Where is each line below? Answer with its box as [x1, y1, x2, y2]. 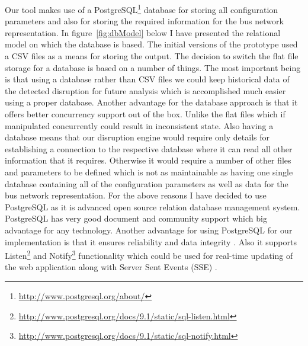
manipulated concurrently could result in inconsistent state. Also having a [5, 119, 274, 132]
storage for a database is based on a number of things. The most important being [5, 61, 301, 73]
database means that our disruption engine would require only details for [5, 131, 269, 143]
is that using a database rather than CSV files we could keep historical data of [5, 73, 290, 85]
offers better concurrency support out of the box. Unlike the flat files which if [5, 108, 285, 120]
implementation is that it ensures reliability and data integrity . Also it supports [5, 235, 297, 248]
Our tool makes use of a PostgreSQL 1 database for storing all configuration [5, 2, 278, 15]
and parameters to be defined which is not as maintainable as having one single [5, 165, 293, 178]
